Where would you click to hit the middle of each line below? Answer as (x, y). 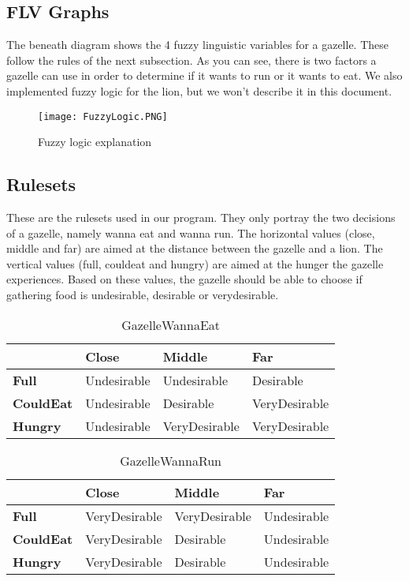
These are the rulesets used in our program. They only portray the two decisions (201, 217)
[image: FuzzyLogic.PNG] (103, 116)
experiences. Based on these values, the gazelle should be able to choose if (184, 279)
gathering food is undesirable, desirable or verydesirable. (143, 294)
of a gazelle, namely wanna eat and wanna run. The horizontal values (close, (191, 232)
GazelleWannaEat (171, 324)
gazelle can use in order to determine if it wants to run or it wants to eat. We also (204, 75)
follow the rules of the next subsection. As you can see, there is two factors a (191, 60)
